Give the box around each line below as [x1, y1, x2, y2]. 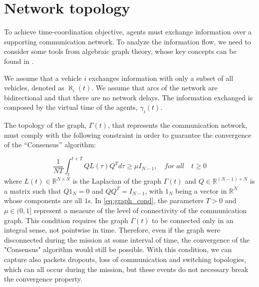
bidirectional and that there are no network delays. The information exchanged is [4, 92, 253, 102]
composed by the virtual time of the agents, [4, 102, 138, 112]
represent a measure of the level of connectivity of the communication [33, 205, 247, 215]
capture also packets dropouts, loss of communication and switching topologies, [4, 254, 247, 264]
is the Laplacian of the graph [72, 176, 162, 186]
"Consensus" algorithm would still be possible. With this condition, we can [4, 244, 232, 255]
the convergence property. [4, 274, 82, 284]
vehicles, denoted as [4, 82, 64, 93]
